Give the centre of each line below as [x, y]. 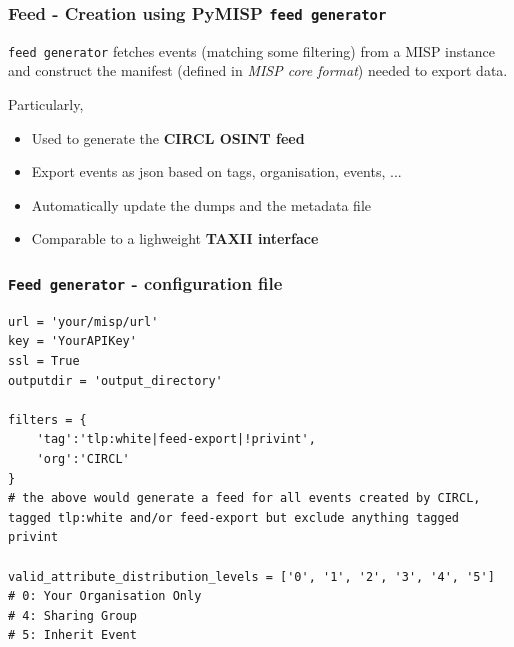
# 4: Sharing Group [72, 615]
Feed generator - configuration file [145, 282]
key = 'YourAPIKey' [72, 341]
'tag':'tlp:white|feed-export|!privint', [176, 439]
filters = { [47, 419]
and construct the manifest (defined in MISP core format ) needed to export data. [258, 70]
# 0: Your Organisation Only [105, 596]
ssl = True [44, 360]
